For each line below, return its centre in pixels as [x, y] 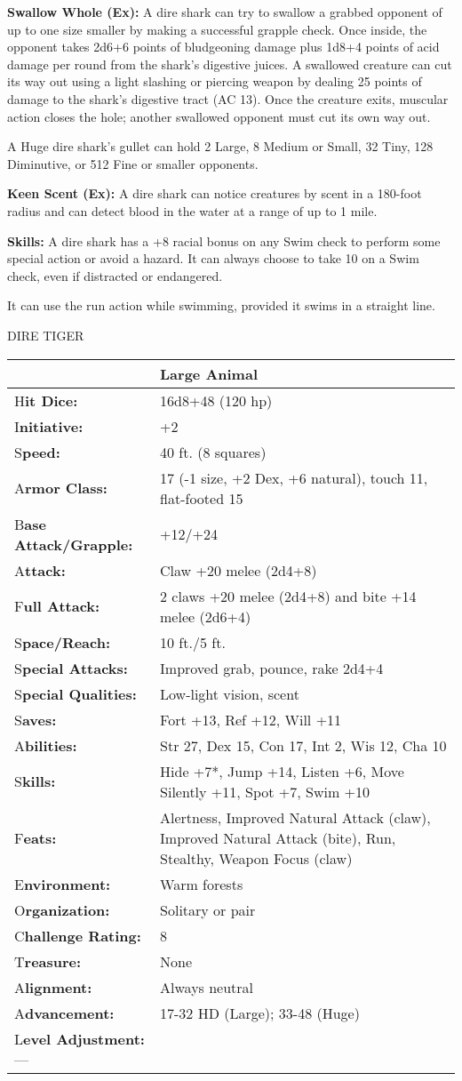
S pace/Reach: [63, 642]
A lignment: [53, 987]
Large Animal [209, 373]
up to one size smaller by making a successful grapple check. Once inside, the [217, 29]
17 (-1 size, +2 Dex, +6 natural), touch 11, [294, 477]
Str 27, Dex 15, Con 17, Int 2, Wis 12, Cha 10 [303, 745]
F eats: [36, 837]
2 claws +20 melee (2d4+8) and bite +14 [288, 596]
